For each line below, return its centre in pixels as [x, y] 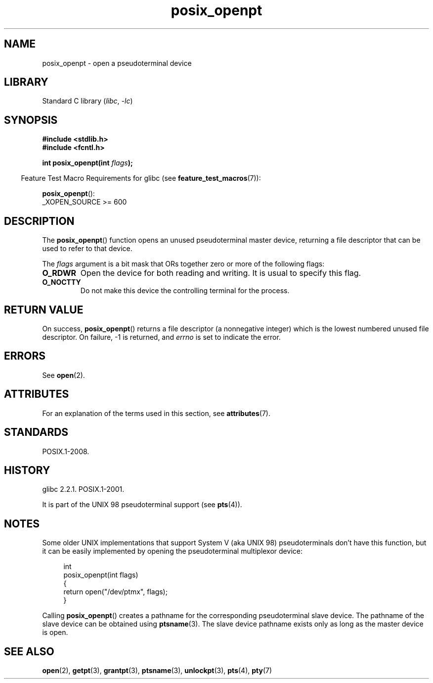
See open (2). [64, 375]
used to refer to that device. [87, 249]
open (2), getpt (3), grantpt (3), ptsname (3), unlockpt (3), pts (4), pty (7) [157, 671]
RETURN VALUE [44, 310]
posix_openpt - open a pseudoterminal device [117, 63]
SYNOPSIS [31, 120]
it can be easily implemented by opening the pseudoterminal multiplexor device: [172, 551]
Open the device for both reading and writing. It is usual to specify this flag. [221, 273]
